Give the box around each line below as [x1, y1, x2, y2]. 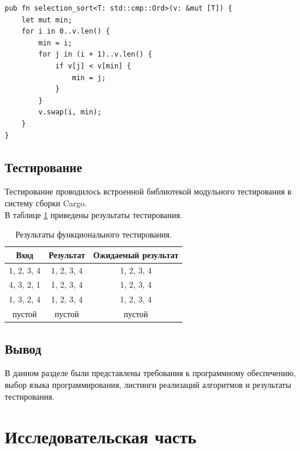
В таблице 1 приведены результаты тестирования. [5, 208, 182, 220]
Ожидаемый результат [93, 248, 179, 261]
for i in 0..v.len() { [21, 27, 110, 36]
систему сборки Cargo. [5, 196, 87, 209]
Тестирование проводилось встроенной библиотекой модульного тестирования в [5, 185, 292, 197]
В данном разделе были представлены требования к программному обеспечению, [5, 367, 296, 379]
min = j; [72, 73, 106, 82]
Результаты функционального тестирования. [15, 228, 172, 241]
